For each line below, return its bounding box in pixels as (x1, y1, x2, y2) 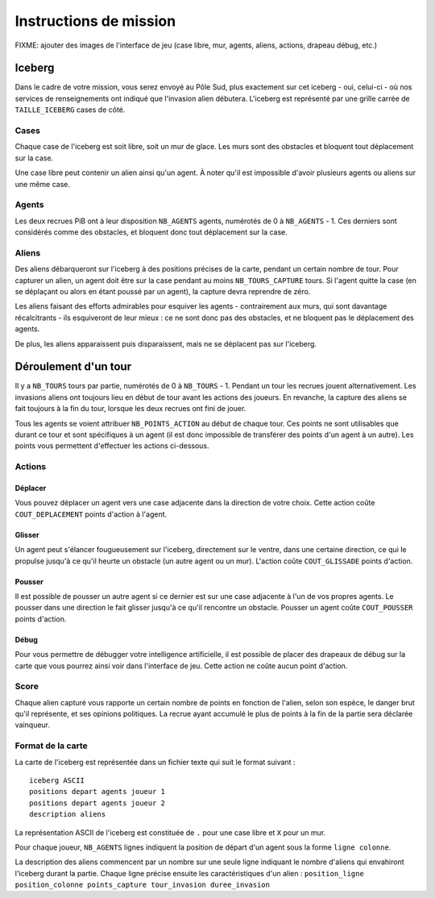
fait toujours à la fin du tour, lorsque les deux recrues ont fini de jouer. (14, 404, 246, 414)
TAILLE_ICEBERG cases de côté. (14, 105, 126, 114)
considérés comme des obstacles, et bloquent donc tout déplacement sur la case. (14, 227, 288, 237)
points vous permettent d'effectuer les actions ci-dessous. (14, 441, 209, 451)
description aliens (29, 810, 106, 819)
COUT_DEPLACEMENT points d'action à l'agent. (14, 509, 168, 519)
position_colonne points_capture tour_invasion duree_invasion (14, 880, 270, 890)
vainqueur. (14, 720, 51, 730)
